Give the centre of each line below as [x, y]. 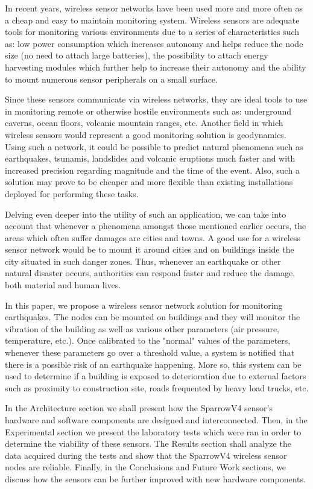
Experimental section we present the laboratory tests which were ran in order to [153, 431]
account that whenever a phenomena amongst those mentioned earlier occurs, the [156, 226]
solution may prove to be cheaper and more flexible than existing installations [149, 182]
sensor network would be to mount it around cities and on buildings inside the [150, 249]
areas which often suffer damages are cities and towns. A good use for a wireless [153, 237]
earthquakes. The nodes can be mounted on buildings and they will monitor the [153, 317]
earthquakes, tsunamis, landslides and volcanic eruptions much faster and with [150, 158]
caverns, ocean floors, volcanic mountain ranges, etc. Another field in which [144, 123]
